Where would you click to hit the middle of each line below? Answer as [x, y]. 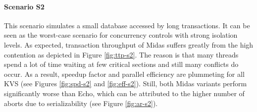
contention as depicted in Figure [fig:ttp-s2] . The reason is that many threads [121, 54]
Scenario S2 [24, 6]
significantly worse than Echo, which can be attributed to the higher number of [124, 93]
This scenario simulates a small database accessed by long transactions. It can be [127, 25]
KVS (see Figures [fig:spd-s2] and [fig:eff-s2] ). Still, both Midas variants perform [126, 84]
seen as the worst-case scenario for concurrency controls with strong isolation [121, 35]
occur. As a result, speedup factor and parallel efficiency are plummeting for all [124, 74]
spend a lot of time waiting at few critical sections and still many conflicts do [121, 64]
